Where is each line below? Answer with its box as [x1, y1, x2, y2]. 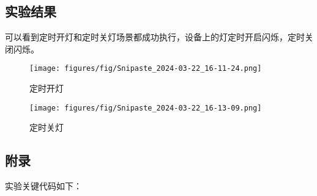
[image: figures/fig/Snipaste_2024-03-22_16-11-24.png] [29, 64, 262, 73]
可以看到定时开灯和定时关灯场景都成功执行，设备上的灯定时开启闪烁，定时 [5, 31, 305, 43]
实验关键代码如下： [5, 180, 82, 192]
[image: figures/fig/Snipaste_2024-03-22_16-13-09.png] [29, 103, 262, 112]
